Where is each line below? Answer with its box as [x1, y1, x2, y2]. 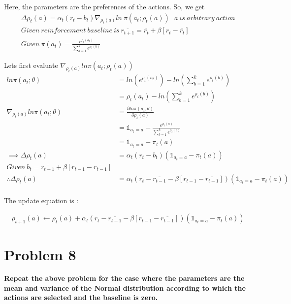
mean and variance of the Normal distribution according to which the [4, 282, 246, 293]
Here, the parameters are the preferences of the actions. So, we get [4, 1, 205, 11]
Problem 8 [4, 244, 76, 265]
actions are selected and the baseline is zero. [4, 292, 158, 303]
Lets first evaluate [4, 60, 58, 70]
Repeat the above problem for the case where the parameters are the [4, 273, 245, 283]
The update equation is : [4, 195, 78, 205]
